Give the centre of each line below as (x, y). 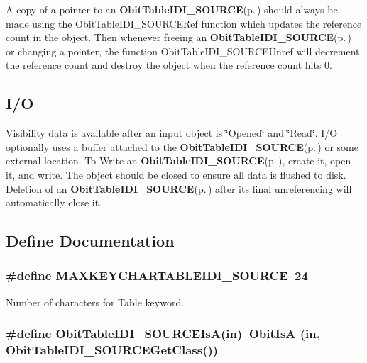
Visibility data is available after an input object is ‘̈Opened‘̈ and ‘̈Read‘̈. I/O (172, 133)
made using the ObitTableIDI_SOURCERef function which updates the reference (184, 23)
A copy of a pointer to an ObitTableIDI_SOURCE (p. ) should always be (172, 9)
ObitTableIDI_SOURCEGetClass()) (112, 350)
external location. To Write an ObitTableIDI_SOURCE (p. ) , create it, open (179, 161)
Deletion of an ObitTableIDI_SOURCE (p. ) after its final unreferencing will (179, 188)
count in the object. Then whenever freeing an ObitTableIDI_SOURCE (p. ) (179, 37)
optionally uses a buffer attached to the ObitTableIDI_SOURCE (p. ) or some (182, 146)
